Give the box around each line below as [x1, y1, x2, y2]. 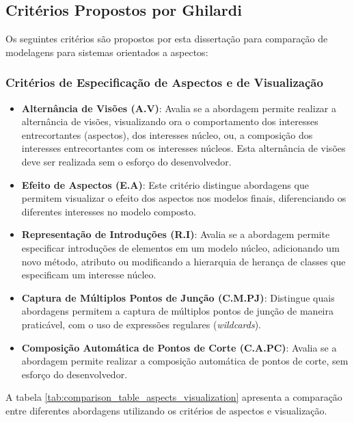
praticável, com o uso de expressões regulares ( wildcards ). [21, 317, 261, 331]
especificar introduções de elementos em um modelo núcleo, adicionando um [21, 240, 340, 254]
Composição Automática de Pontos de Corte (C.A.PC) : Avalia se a [21, 340, 337, 354]
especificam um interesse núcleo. [21, 267, 156, 282]
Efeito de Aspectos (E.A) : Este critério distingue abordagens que [21, 177, 309, 192]
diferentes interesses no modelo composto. [21, 204, 196, 218]
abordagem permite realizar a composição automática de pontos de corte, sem [21, 354, 349, 368]
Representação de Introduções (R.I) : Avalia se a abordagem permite [21, 227, 330, 241]
